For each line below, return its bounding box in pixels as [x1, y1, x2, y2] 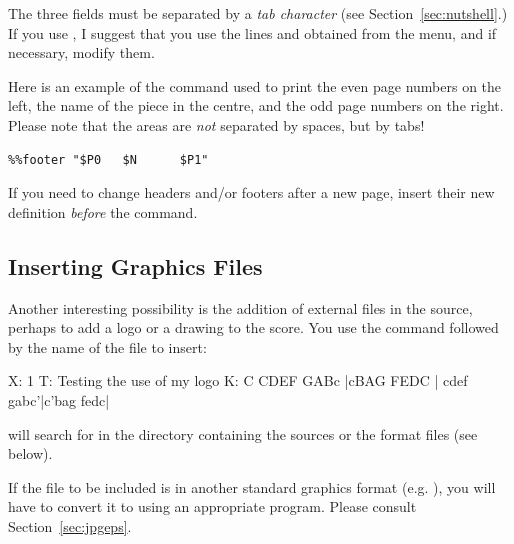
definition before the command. [8, 201, 198, 222]
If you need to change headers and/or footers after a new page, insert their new [8, 182, 495, 203]
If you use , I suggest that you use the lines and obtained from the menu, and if [8, 22, 497, 43]
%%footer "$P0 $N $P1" [8, 152, 209, 167]
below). [8, 443, 53, 464]
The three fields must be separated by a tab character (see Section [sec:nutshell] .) [8, 3, 508, 23]
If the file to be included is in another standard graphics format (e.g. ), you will [8, 476, 496, 497]
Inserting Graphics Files [8, 250, 263, 281]
